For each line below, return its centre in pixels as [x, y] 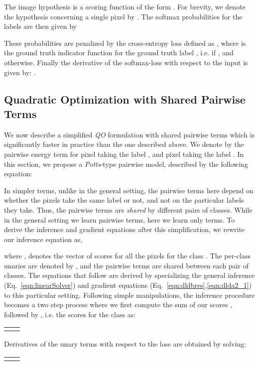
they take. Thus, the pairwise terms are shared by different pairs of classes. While [128, 209]
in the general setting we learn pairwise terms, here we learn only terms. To [120, 219]
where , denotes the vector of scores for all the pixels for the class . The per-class [128, 256]
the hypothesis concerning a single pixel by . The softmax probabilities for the [123, 16]
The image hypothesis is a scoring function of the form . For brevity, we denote [125, 6]
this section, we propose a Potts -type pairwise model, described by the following [126, 164]
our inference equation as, [43, 239]
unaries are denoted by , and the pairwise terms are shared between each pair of [126, 265]
